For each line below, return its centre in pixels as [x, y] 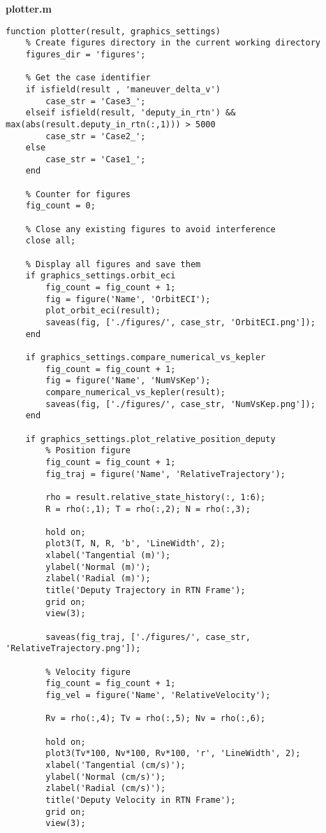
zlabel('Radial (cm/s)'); [106, 789]
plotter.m [29, 8]
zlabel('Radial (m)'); [98, 579]
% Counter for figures [78, 194]
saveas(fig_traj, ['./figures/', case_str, [148, 637]
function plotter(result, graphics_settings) [113, 31]
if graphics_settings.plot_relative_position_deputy [150, 439]
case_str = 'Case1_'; [96, 159]
